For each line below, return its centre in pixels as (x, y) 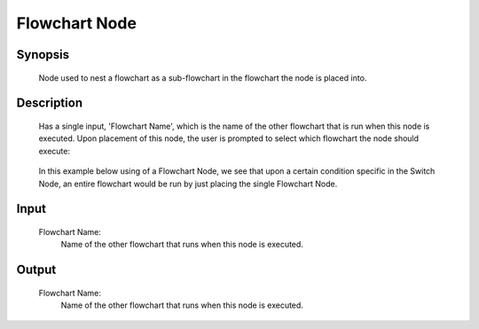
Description (50, 103)
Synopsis (43, 55)
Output (36, 270)
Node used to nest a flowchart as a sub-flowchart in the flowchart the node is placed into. (203, 78)
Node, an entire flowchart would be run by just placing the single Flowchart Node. (188, 184)
